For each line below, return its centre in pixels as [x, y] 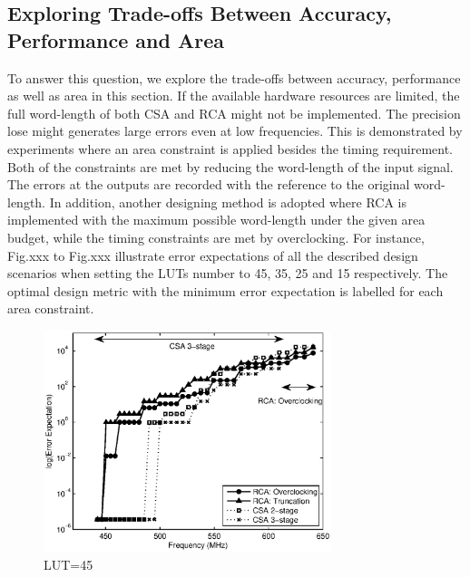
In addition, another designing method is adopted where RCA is [228, 202]
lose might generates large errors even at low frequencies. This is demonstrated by [235, 131]
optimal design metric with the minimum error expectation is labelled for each [225, 290]
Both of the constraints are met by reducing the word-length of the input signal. [230, 166]
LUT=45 [69, 564]
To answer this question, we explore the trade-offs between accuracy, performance [234, 77]
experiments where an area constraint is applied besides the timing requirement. [230, 148]
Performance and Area [116, 39]
